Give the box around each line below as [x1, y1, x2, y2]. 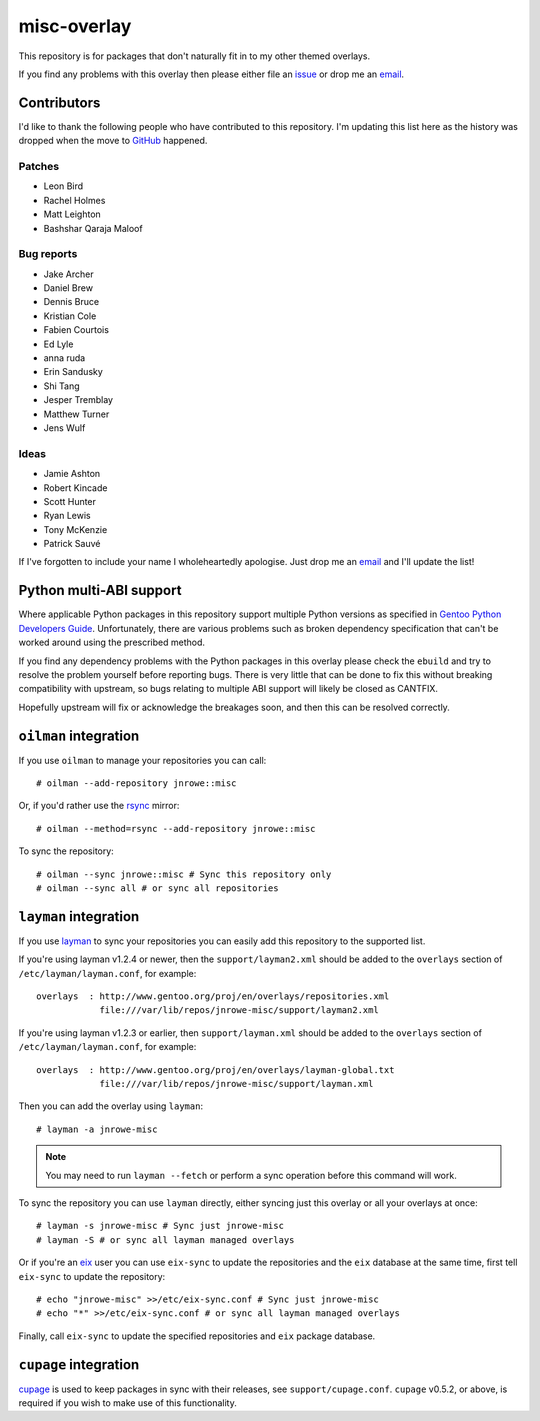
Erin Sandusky [43, 366, 104, 378]
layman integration [18, 908, 140, 925]
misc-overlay [18, 15, 132, 37]
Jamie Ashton [43, 468, 101, 480]
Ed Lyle [43, 338, 74, 350]
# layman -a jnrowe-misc [36, 1123, 158, 1135]
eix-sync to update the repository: [18, 1270, 166, 1282]
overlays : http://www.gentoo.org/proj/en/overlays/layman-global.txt [36, 1064, 395, 1075]
